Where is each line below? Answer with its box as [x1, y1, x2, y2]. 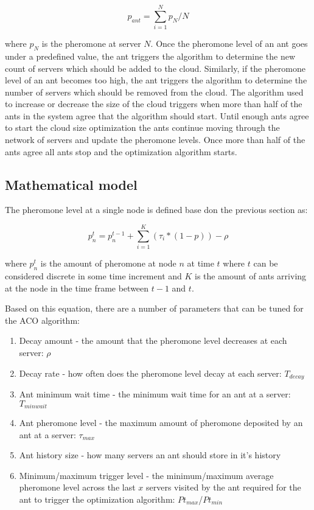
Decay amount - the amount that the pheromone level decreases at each [19, 334, 287, 347]
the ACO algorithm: [5, 313, 80, 326]
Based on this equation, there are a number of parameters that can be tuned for [5, 302, 304, 315]
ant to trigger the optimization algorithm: [19, 493, 175, 506]
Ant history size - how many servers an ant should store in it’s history [19, 449, 281, 461]
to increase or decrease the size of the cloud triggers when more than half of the [5, 97, 302, 110]
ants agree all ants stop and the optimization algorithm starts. [5, 145, 237, 158]
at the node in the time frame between [5, 281, 149, 294]
